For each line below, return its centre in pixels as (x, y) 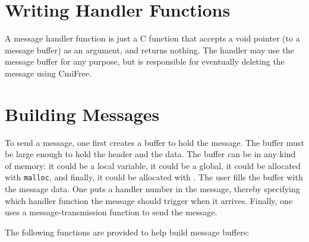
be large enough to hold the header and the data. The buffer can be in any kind (150, 154)
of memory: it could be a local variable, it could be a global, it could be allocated (153, 165)
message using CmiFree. (48, 73)
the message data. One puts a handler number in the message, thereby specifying (152, 189)
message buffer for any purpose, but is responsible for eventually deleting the (145, 61)
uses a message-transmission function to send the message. (111, 212)
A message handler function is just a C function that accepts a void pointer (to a (152, 38)
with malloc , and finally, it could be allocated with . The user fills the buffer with (154, 177)
